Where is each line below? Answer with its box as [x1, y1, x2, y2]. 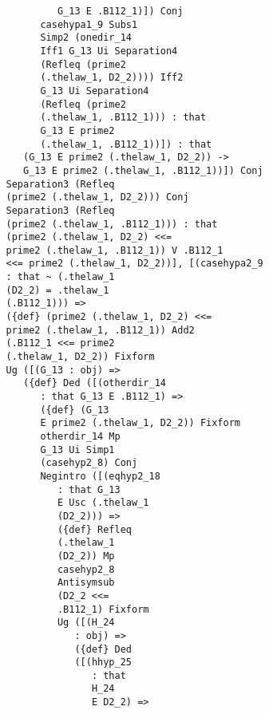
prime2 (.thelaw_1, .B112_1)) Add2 [6, 324, 195, 336]
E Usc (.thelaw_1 [57, 497, 149, 509]
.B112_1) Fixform [57, 603, 149, 615]
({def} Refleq [57, 523, 132, 535]
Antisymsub [57, 577, 115, 589]
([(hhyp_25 [74, 657, 132, 669]
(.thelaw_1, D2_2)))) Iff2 [40, 72, 184, 84]
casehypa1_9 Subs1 [40, 18, 138, 30]
